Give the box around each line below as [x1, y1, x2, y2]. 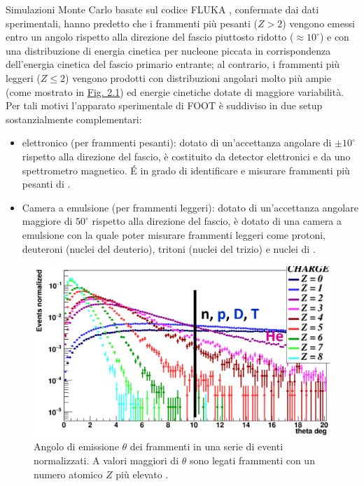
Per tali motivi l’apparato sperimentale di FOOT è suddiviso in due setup [6, 98, 323, 113]
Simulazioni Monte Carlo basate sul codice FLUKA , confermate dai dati [6, 2, 319, 16]
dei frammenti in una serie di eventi [129, 439, 283, 454]
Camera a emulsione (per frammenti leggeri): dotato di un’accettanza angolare [22, 200, 358, 214]
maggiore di [22, 214, 73, 228]
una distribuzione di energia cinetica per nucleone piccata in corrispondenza [6, 43, 331, 57]
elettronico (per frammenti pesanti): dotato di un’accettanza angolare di [22, 135, 332, 150]
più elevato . [115, 466, 169, 481]
